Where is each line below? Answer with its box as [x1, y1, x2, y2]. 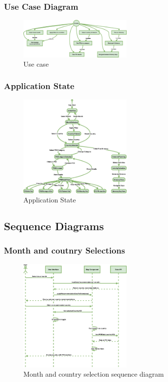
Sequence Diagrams [4, 218, 104, 234]
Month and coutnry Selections [4, 244, 125, 256]
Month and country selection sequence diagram [23, 369, 164, 379]
